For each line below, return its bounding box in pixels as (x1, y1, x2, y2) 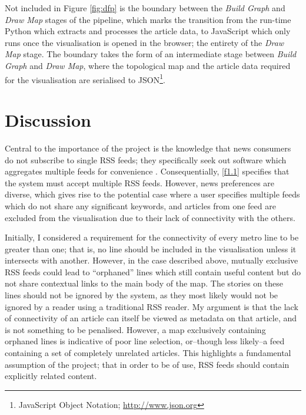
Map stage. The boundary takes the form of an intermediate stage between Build (5, 48, 297, 60)
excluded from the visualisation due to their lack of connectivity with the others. (5, 211, 295, 223)
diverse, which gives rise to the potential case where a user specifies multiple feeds (5, 188, 300, 200)
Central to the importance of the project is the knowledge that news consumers (5, 141, 291, 154)
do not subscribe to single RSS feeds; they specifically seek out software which (5, 153, 287, 166)
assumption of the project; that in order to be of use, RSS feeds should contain (5, 358, 290, 370)
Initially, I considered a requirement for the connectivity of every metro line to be (5, 231, 299, 243)
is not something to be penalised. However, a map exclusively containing (5, 323, 266, 335)
